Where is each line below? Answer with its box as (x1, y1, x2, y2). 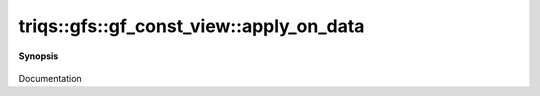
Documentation (18, 72, 82, 84)
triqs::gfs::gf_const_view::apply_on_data (18, 15, 365, 37)
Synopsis (18, 50, 59, 62)
